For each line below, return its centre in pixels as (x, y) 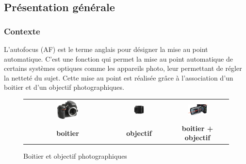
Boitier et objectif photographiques (75, 156)
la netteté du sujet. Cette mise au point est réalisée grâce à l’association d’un (119, 77)
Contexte (22, 31)
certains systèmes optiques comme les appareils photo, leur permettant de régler (123, 68)
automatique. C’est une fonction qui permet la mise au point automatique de (118, 58)
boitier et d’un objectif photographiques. (64, 87)
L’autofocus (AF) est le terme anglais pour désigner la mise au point (106, 49)
